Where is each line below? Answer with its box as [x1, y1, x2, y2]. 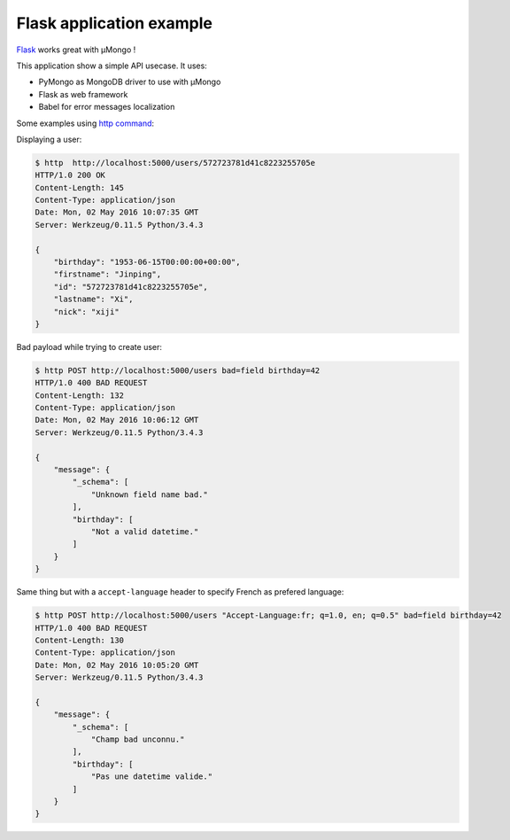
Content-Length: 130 [35, 634, 124, 645]
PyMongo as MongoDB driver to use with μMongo [38, 76, 221, 88]
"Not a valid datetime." [90, 527, 199, 536]
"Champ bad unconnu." [90, 735, 185, 744]
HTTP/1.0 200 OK [35, 170, 106, 181]
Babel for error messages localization [38, 102, 175, 113]
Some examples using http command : [16, 118, 155, 128]
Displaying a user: [16, 134, 82, 144]
